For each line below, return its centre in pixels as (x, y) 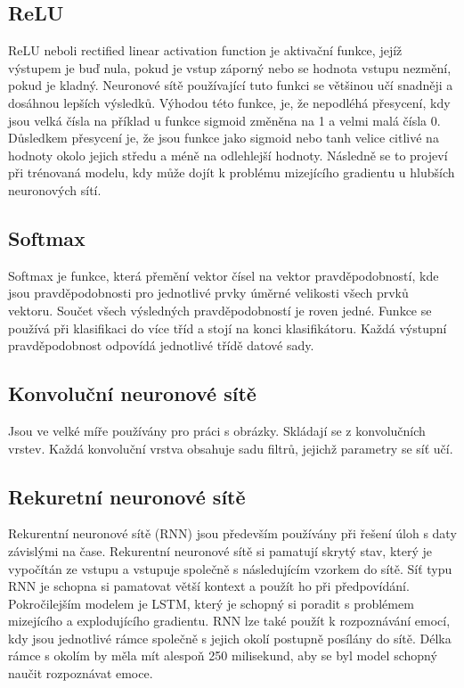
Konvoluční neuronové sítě (132, 393)
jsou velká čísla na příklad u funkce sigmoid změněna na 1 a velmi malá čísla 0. (224, 120)
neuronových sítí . (55, 189)
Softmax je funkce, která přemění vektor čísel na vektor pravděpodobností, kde (224, 275)
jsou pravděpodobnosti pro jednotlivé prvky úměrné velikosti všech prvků (208, 293)
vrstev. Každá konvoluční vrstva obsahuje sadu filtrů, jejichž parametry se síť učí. (231, 448)
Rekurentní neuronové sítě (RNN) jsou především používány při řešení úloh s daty (232, 533)
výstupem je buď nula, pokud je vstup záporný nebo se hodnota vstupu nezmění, (230, 67)
